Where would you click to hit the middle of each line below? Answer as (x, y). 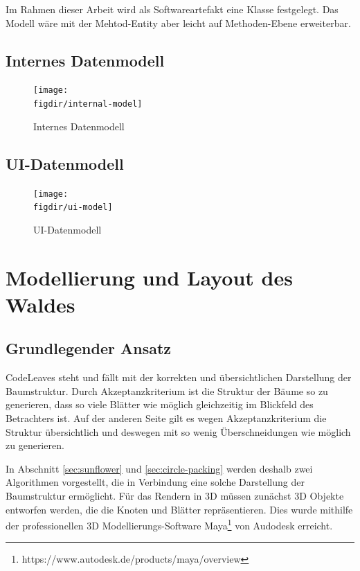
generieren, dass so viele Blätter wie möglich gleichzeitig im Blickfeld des (160, 404)
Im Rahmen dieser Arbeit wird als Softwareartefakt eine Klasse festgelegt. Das (172, 9)
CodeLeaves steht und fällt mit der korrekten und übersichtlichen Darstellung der (179, 377)
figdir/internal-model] (88, 104)
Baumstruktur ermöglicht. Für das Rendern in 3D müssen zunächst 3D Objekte (175, 495)
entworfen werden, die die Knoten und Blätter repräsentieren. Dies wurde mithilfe (179, 509)
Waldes (40, 304)
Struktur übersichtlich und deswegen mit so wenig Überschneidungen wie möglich (178, 431)
